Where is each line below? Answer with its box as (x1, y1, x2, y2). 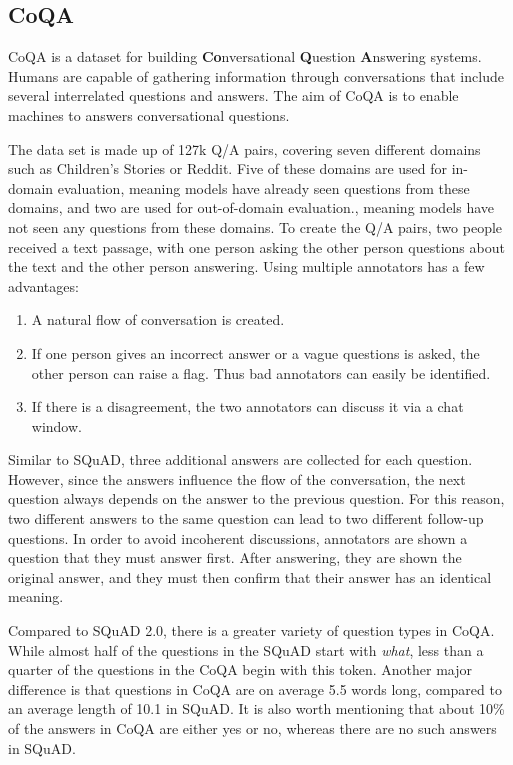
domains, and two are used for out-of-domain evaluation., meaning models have (8, 197, 495, 218)
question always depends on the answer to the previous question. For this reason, (8, 488, 505, 509)
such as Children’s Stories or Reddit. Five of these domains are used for (8, 158, 447, 179)
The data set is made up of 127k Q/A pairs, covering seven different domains (8, 138, 481, 159)
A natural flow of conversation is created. (31, 309, 285, 330)
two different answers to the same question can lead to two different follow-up (8, 508, 484, 529)
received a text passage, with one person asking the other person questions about (8, 236, 505, 257)
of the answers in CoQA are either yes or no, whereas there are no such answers (8, 718, 497, 739)
